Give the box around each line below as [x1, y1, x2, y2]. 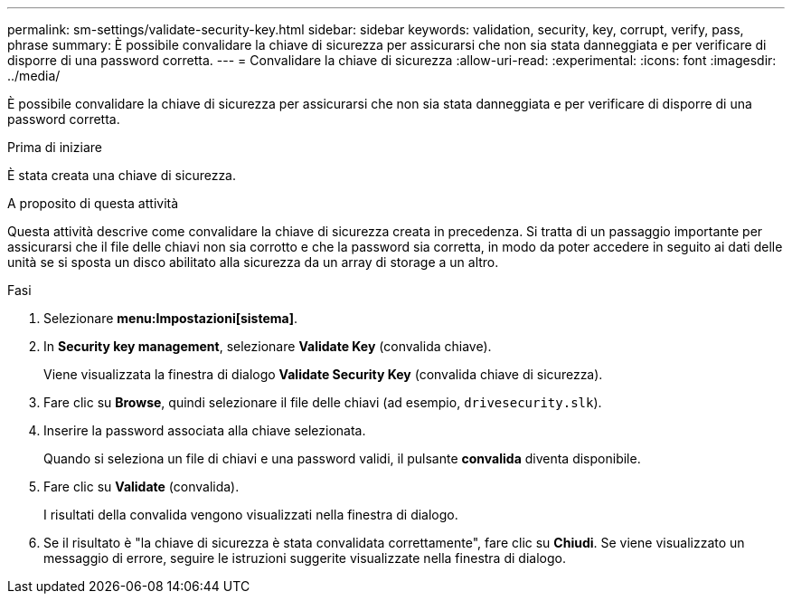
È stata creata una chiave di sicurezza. [7, 167, 237, 183]
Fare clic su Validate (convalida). [43, 479, 240, 494]
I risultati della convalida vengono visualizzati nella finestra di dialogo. [43, 507, 458, 522]
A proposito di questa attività [7, 196, 179, 211]
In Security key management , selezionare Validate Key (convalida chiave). [43, 339, 492, 354]
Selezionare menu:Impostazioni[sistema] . [43, 310, 298, 326]
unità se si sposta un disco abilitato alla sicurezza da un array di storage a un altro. [7, 254, 499, 270]
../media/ [7, 68, 61, 83]
